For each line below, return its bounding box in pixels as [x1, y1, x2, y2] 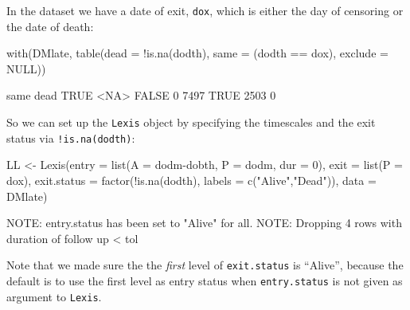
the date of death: [6, 18, 94, 34]
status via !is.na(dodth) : [6, 129, 135, 146]
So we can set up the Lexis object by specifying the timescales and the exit [6, 114, 376, 131]
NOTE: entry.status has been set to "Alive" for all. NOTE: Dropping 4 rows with [6, 214, 402, 231]
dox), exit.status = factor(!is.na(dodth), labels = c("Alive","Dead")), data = [6, 171, 377, 188]
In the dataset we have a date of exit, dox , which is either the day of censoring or [6, 2, 404, 18]
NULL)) [6, 60, 46, 77]
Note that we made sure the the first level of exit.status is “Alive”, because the [6, 257, 404, 273]
